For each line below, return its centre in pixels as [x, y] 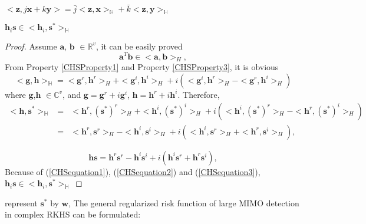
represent [21, 202]
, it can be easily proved [139, 46]
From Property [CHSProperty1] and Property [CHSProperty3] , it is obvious [142, 67]
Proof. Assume [31, 46]
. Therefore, [199, 94]
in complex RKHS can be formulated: [73, 214]
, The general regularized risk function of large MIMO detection [184, 202]
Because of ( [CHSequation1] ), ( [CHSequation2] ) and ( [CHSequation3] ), [133, 171]
